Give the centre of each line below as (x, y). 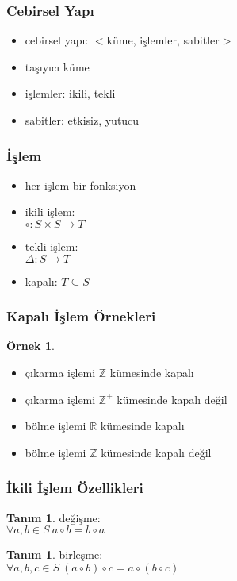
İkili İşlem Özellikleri (75, 488)
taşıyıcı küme (57, 66)
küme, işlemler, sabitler (163, 40)
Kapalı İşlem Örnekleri (81, 316)
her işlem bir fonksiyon (80, 185)
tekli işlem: (52, 246)
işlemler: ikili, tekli (70, 93)
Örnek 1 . (31, 346)
